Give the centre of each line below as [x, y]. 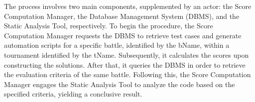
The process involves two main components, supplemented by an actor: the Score [128, 6]
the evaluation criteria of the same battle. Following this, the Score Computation [127, 74]
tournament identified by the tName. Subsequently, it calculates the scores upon [127, 54]
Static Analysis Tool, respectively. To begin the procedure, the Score [109, 26]
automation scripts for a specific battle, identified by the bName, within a [117, 45]
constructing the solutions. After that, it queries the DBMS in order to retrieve [125, 64]
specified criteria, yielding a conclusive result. [73, 94]
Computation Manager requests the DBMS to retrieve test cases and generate [123, 35]
